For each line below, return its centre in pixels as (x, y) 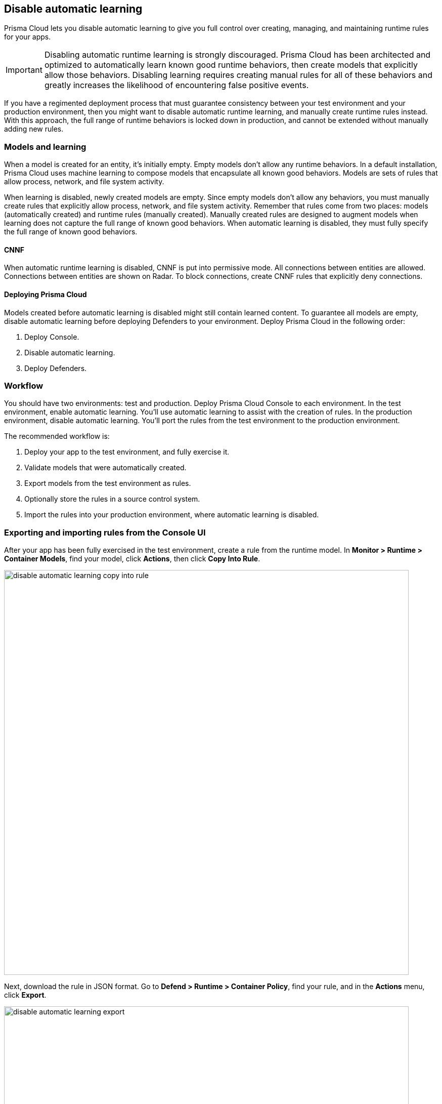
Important (24, 70)
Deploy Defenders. (56, 368)
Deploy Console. (52, 337)
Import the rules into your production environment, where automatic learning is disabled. (172, 515)
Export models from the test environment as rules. (108, 483)
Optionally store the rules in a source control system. (112, 499)
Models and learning (45, 147)
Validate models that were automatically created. (105, 468)
